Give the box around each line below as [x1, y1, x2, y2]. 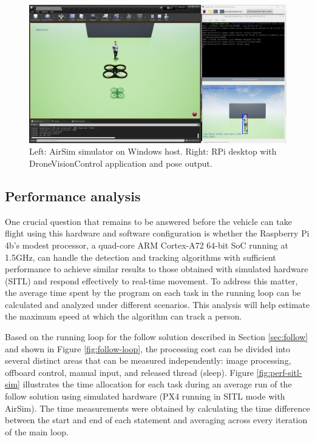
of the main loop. [5, 425, 69, 438]
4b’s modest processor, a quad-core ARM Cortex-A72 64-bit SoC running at [5, 238, 288, 251]
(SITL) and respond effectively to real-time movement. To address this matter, [5, 274, 298, 287]
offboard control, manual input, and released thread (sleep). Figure [5, 366, 254, 378]
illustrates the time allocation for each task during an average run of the [22, 378, 292, 390]
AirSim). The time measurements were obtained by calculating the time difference [5, 401, 310, 414]
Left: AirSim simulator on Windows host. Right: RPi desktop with [29, 145, 277, 158]
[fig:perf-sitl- [256, 366, 302, 378]
